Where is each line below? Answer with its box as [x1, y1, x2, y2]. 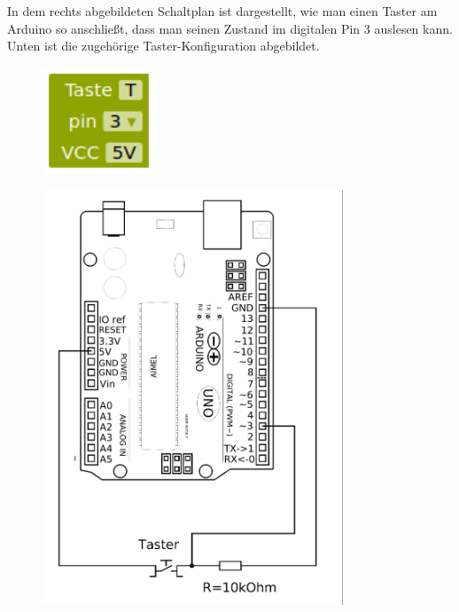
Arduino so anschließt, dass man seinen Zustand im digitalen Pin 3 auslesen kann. [7, 19, 453, 37]
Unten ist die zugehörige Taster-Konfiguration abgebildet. [7, 36, 320, 55]
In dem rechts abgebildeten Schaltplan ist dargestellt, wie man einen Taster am [7, 2, 438, 20]
